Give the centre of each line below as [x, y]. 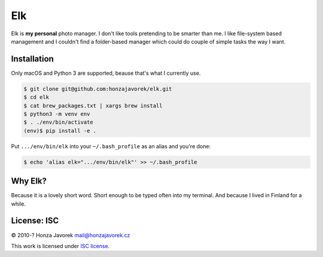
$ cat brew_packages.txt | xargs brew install [93, 105]
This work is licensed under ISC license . [60, 246]
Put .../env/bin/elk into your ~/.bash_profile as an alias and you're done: [111, 146]
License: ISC [35, 221]
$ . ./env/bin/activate [59, 122]
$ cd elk [36, 97]
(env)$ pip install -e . [60, 131]
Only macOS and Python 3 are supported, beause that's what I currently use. [106, 73]
